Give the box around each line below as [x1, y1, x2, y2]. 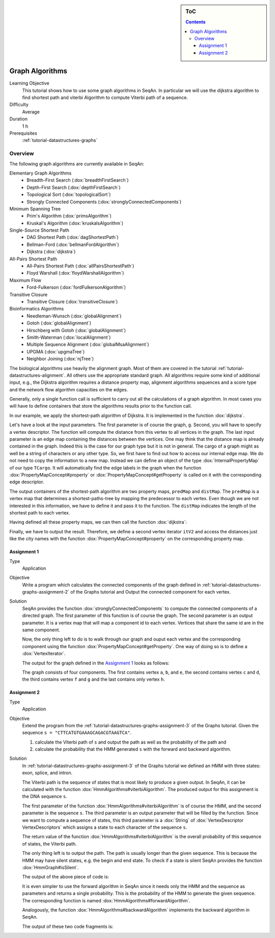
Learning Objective [9, 80, 49, 86]
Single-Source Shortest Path [9, 227, 70, 233]
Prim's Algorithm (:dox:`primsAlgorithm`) [26, 213, 112, 219]
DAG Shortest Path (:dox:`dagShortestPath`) [26, 234, 119, 240]
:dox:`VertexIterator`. [22, 651, 66, 657]
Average [22, 109, 40, 115]
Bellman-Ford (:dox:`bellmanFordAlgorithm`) [26, 241, 119, 248]
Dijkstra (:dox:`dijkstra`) [26, 249, 76, 255]
